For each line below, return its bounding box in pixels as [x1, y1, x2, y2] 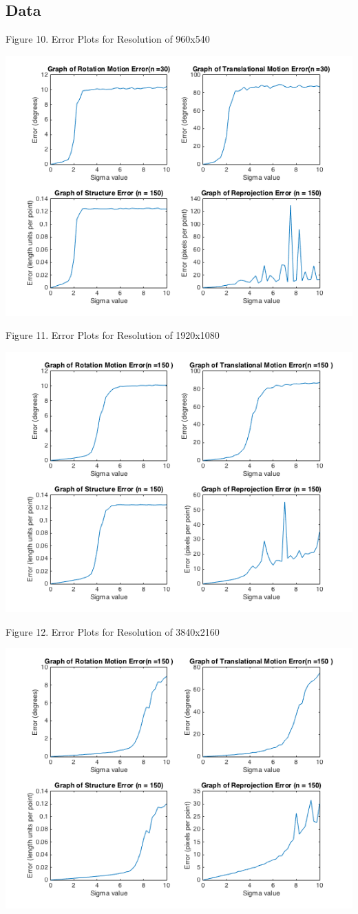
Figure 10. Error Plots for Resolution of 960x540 [6, 32, 210, 46]
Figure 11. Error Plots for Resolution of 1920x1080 [6, 328, 220, 342]
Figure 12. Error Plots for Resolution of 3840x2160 [6, 624, 220, 638]
